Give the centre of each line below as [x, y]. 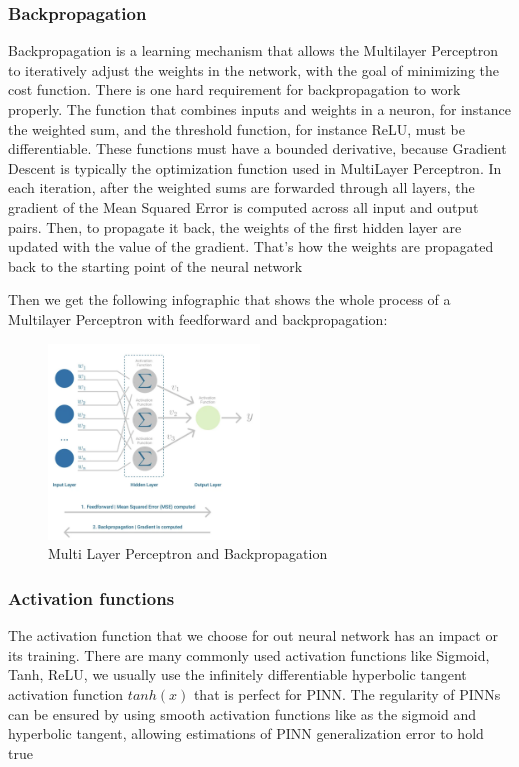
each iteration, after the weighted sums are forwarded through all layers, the [241, 187]
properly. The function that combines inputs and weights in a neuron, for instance [259, 109]
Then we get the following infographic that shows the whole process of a [229, 299]
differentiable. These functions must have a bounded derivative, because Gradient [257, 148]
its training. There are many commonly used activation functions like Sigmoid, [249, 654]
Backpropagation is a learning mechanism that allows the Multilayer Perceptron [253, 50]
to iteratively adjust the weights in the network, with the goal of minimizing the [254, 69]
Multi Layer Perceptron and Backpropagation [188, 553]
